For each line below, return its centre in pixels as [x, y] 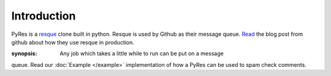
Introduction [44, 16]
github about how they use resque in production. [73, 42]
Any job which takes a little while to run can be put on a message [142, 54]
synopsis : [24, 54]
